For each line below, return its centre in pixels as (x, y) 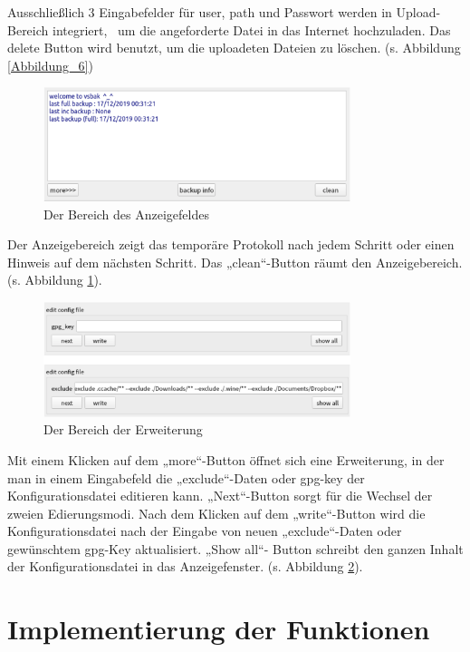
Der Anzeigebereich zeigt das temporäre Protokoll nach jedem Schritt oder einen (231, 244)
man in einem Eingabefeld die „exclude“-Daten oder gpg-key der (186, 477)
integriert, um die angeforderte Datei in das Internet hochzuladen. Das (251, 29)
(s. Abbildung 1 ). (55, 280)
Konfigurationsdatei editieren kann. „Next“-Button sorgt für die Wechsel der (220, 496)
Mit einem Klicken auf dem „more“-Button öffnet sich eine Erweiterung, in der (226, 459)
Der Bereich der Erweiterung (123, 429)
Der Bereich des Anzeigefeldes (126, 214)
